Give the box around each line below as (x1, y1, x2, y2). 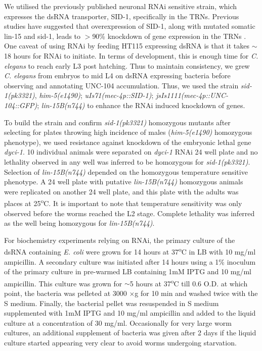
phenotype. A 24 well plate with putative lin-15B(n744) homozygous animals (4, 176, 243, 187)
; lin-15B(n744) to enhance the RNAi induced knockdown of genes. (37, 99, 245, 110)
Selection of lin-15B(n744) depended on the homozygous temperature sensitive (4, 166, 248, 177)
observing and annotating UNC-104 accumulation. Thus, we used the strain (4, 80, 239, 90)
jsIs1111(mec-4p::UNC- (156, 90, 228, 101)
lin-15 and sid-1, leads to (4, 30, 81, 41)
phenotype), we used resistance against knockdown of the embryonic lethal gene (4, 136, 251, 147)
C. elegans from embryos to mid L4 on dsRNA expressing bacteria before (4, 70, 231, 81)
